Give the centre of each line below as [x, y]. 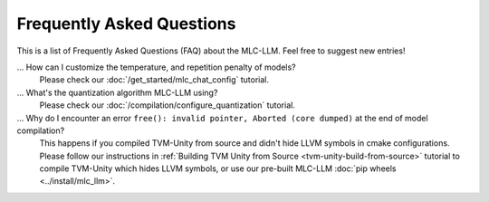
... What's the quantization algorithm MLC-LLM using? [117, 92]
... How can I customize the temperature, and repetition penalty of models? [156, 67]
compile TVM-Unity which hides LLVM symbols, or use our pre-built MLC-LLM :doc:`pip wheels [218, 168]
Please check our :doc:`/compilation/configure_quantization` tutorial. [168, 105]
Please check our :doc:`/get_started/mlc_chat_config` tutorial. [154, 80]
